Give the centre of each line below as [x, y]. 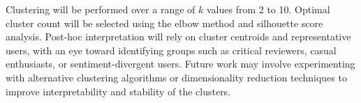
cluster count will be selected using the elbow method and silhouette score [164, 23]
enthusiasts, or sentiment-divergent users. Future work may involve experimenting [180, 64]
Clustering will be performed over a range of [101, 9]
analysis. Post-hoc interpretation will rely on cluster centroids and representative [178, 37]
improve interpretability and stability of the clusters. [118, 91]
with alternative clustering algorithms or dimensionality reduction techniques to [176, 77]
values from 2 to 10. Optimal [268, 9]
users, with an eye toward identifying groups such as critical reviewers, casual [171, 50]
